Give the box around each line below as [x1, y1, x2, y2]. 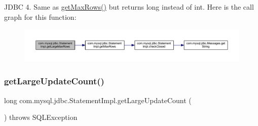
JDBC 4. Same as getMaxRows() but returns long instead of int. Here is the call [4, 2, 254, 12]
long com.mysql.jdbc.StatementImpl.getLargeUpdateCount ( [4, 94, 192, 105]
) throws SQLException [4, 112, 78, 122]
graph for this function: [4, 11, 77, 22]
